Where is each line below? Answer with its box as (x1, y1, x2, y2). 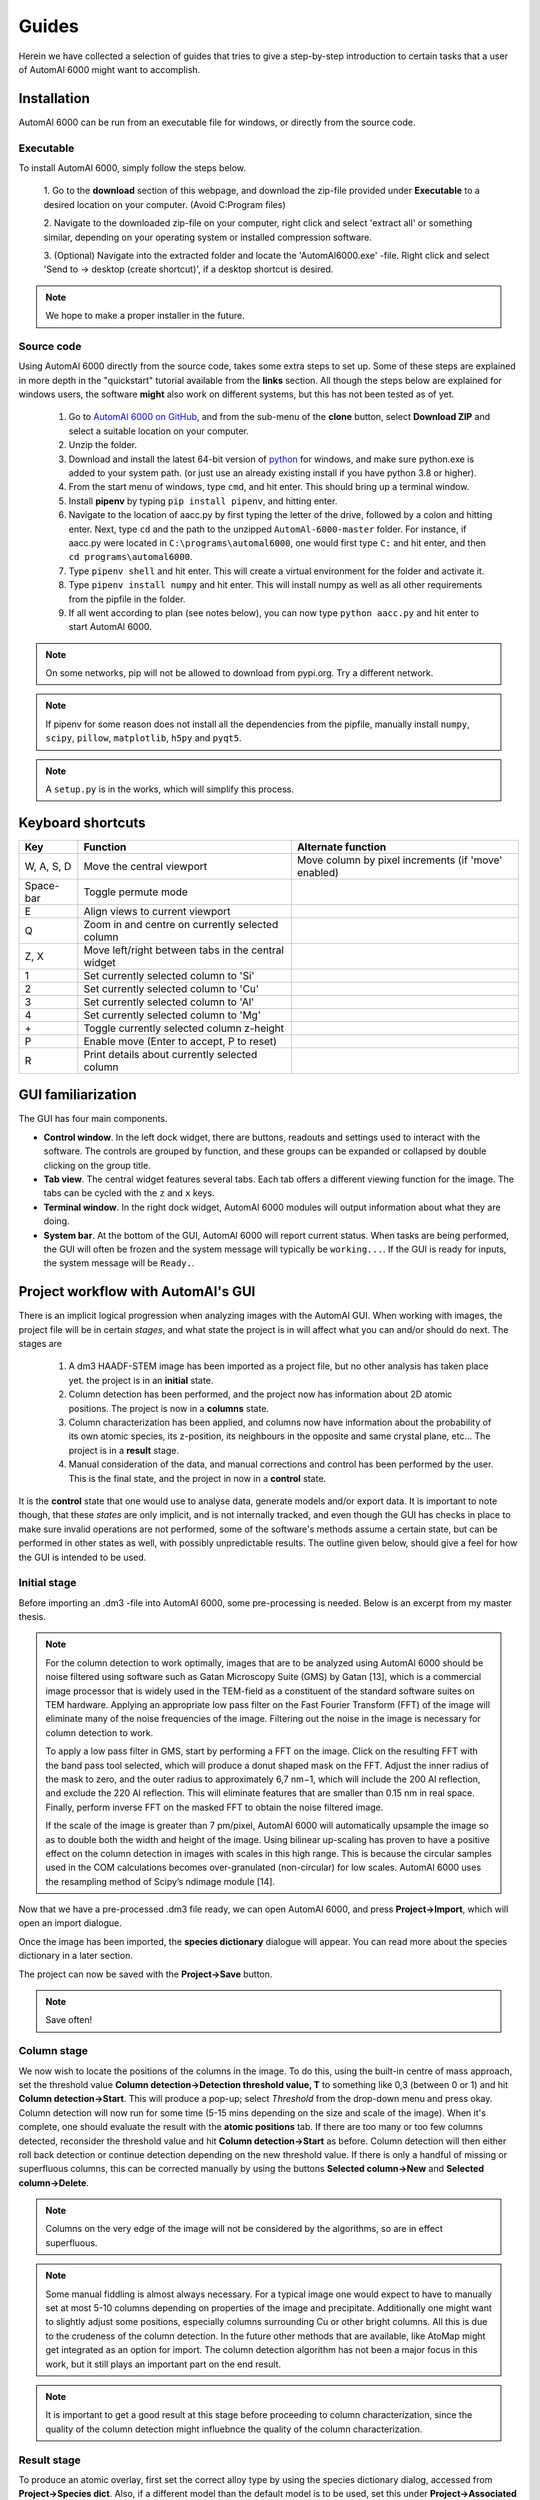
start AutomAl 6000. (68, 621, 152, 633)
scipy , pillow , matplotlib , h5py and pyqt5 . (45, 732, 242, 744)
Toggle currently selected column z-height (83, 1021, 285, 1035)
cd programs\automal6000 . (68, 551, 193, 563)
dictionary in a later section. (18, 1950, 134, 1962)
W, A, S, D (24, 859, 72, 873)
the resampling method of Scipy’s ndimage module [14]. (45, 1875, 275, 1887)
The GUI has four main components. (18, 1113, 169, 1125)
